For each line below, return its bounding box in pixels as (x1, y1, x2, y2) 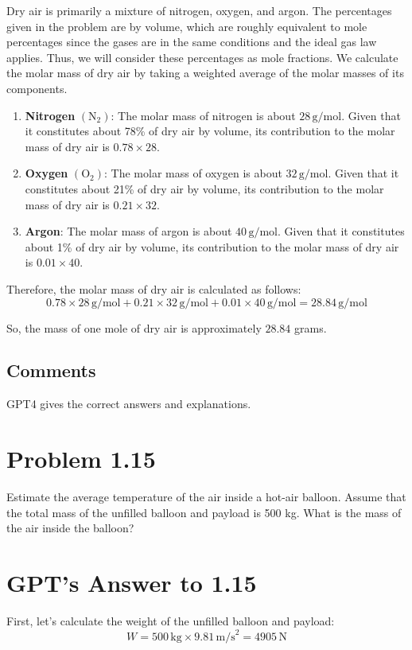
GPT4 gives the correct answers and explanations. (6, 395, 251, 412)
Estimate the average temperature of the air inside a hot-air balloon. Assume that (6, 488, 406, 505)
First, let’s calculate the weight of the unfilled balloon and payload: (6, 612, 335, 629)
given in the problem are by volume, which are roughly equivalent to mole (6, 18, 367, 34)
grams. (294, 319, 327, 336)
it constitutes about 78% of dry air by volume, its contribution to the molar (25, 123, 395, 139)
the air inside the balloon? (6, 520, 134, 536)
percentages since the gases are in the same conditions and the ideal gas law (6, 33, 377, 50)
